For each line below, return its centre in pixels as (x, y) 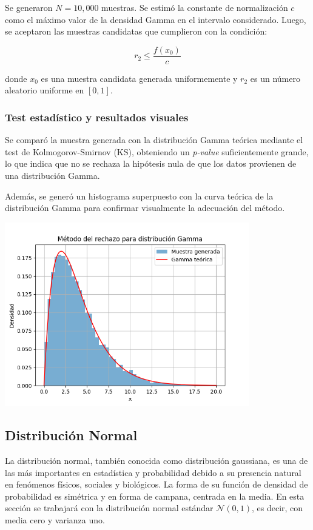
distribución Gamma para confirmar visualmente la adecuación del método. (145, 208)
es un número (275, 78)
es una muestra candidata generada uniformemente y (139, 78)
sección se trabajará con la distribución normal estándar (109, 508)
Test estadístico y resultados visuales (97, 117)
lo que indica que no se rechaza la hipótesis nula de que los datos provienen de (151, 163)
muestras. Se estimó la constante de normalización (195, 7)
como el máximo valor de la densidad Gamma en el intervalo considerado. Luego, (156, 19)
